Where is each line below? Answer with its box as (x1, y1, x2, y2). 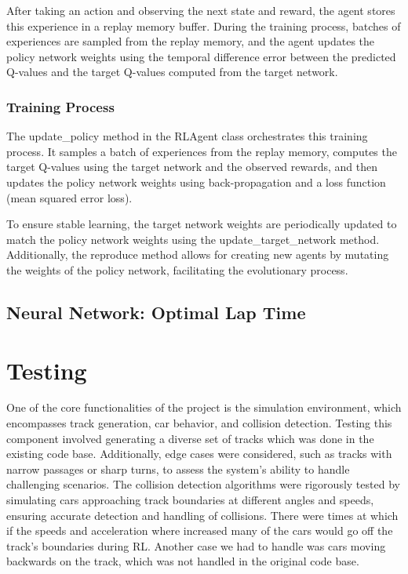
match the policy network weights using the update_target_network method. (6, 231, 380, 247)
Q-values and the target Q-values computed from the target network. (6, 64, 338, 80)
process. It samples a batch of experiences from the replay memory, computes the (6, 143, 397, 159)
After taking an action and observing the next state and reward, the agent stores (6, 2, 395, 18)
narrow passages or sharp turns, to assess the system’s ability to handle (6, 460, 350, 477)
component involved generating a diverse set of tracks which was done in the (6, 430, 374, 446)
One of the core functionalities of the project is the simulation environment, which (6, 399, 402, 416)
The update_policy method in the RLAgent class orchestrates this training (6, 128, 368, 144)
